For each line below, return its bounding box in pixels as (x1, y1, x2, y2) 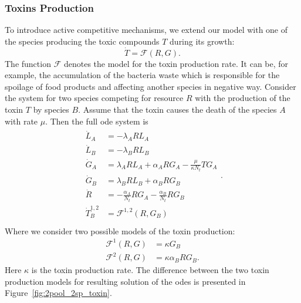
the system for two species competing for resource (5, 92, 184, 104)
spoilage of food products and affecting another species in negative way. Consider (5, 80, 296, 92)
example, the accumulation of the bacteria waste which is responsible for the (5, 69, 280, 81)
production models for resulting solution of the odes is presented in (5, 275, 246, 287)
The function (5, 57, 51, 69)
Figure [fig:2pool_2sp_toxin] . (5, 287, 112, 299)
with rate (5, 115, 38, 127)
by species (33, 103, 69, 115)
